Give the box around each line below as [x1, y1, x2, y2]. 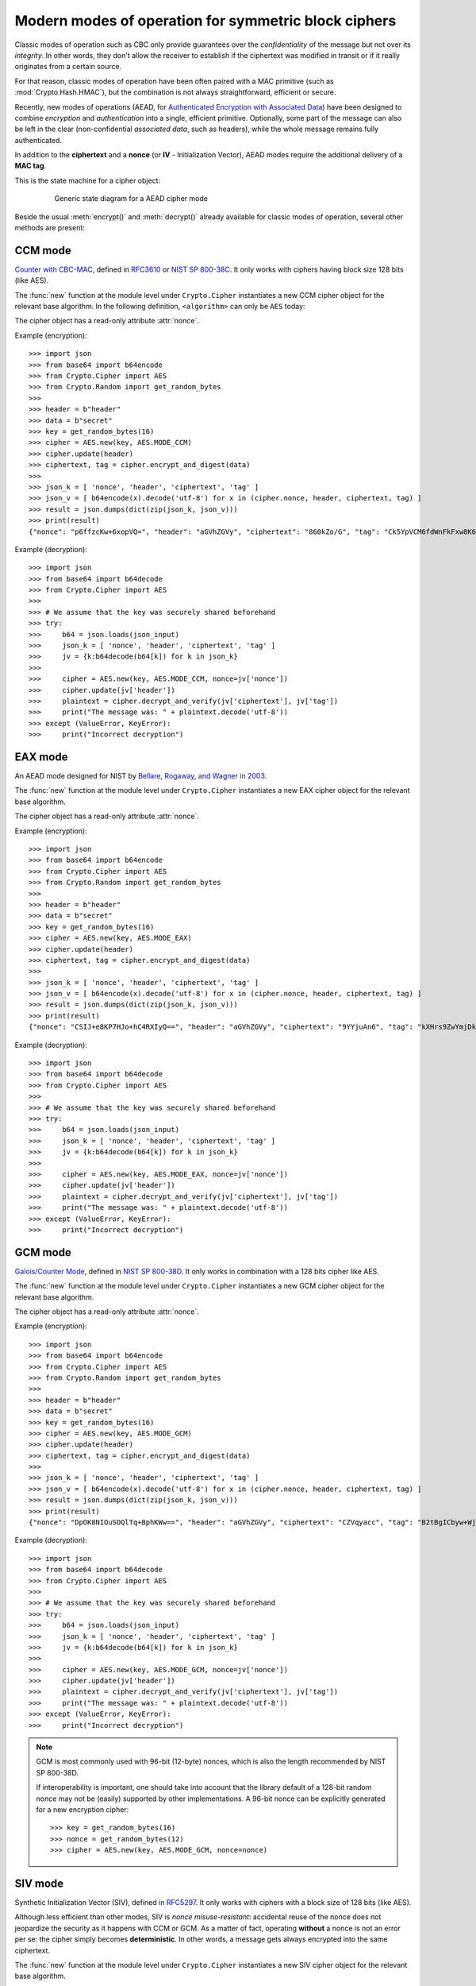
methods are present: [14, 223, 85, 233]
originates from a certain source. [14, 62, 122, 71]
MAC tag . [14, 161, 47, 171]
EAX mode [14, 750, 68, 763]
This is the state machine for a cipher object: [14, 176, 161, 185]
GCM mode [14, 1246, 71, 1259]
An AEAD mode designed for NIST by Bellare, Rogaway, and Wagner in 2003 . [14, 771, 267, 781]
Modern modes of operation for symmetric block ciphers [14, 12, 397, 29]
